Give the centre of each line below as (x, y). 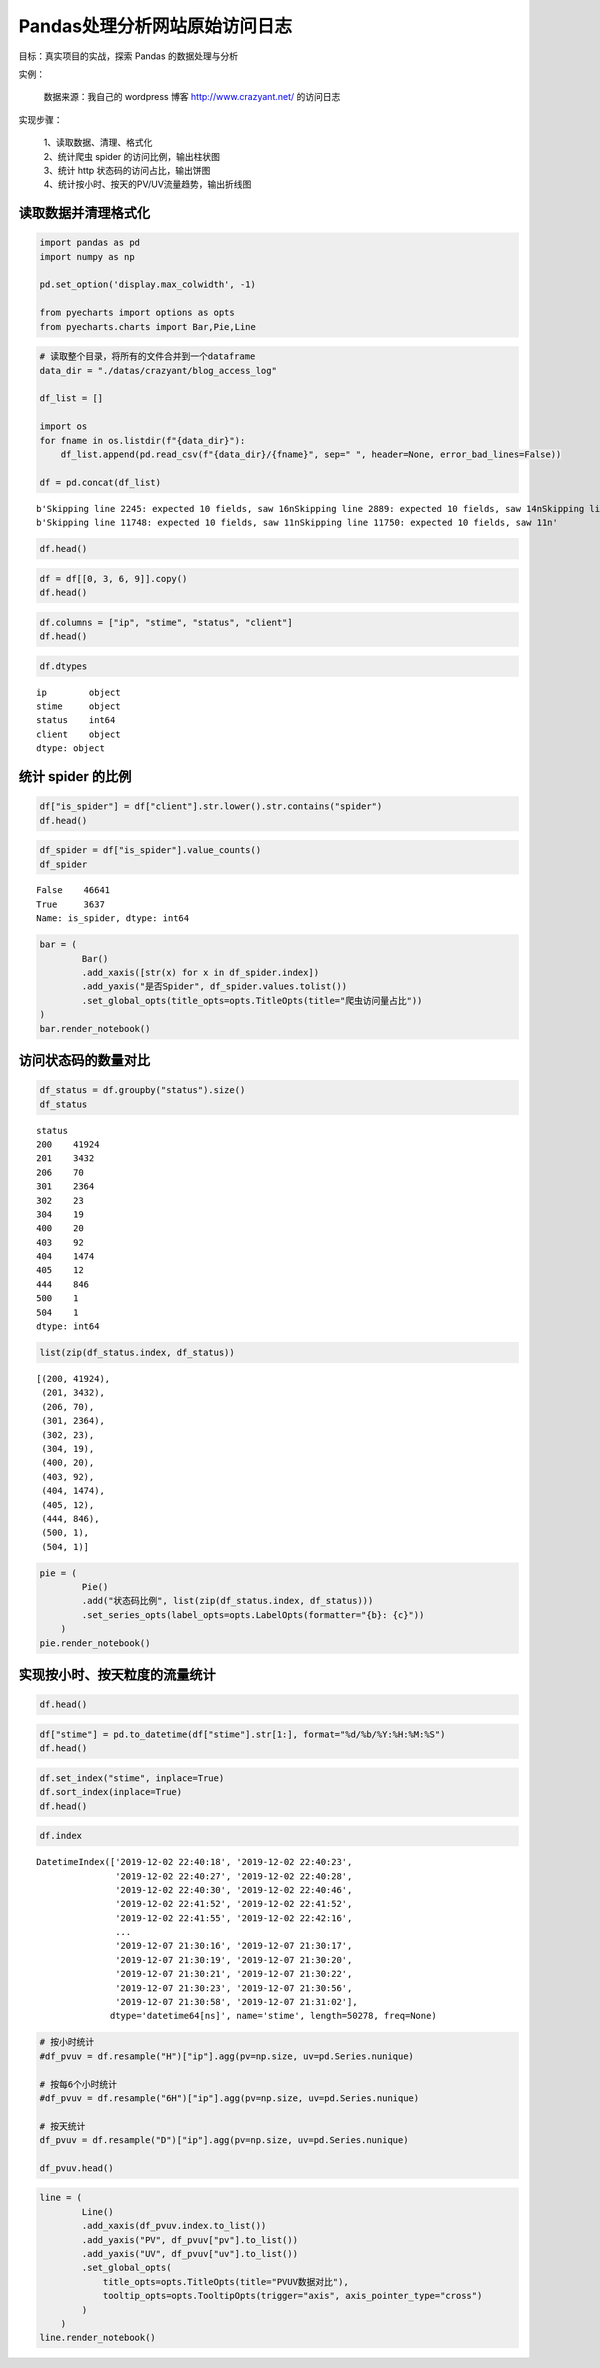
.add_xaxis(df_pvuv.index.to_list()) (174, 2226)
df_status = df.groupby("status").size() (142, 1090)
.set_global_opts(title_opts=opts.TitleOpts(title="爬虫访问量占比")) (252, 1000)
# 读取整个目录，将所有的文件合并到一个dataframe (147, 356)
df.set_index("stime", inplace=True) (132, 1778)
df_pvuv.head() (76, 2168)
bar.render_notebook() (95, 1028)
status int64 (76, 720)
